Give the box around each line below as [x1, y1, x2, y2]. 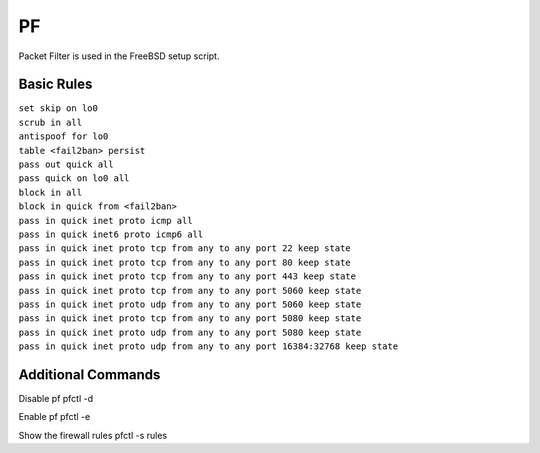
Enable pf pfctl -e [18, 411, 91, 423]
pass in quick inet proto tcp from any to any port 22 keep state [18, 243, 352, 254]
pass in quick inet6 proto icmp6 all [18, 228, 204, 240]
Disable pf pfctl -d [18, 393, 94, 404]
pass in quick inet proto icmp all [18, 215, 194, 226]
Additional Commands [18, 366, 161, 383]
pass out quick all [18, 159, 114, 170]
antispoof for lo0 [18, 131, 109, 142]
